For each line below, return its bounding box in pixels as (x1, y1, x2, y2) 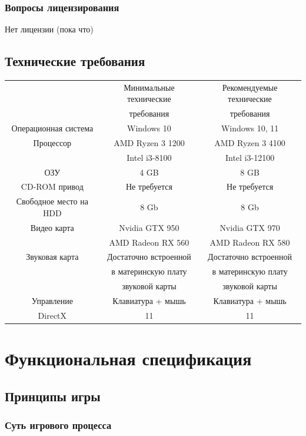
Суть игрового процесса (5, 417, 112, 432)
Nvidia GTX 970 (219, 221, 280, 233)
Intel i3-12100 (225, 151, 275, 163)
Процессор (33, 136, 72, 148)
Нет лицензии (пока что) (5, 23, 94, 35)
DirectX (38, 309, 67, 321)
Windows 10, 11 (221, 122, 279, 134)
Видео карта (30, 221, 74, 233)
